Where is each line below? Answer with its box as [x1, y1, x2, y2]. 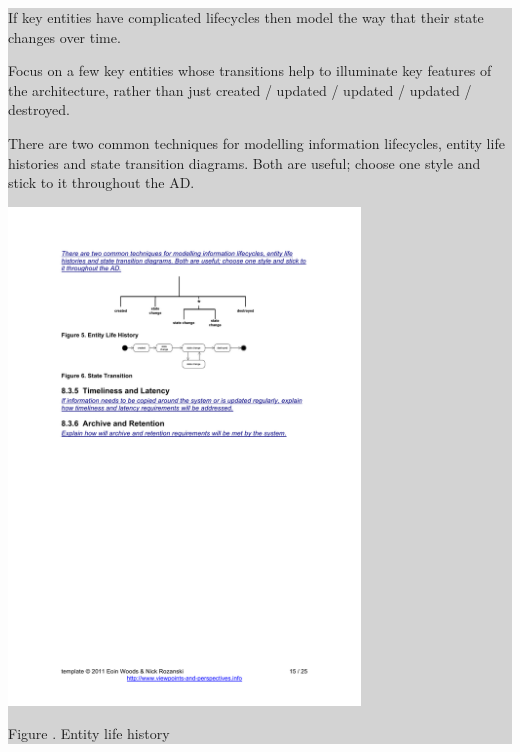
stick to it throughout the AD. [8, 172, 195, 193]
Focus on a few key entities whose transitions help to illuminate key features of [8, 60, 492, 81]
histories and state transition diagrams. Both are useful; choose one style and [8, 152, 481, 173]
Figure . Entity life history [8, 723, 170, 744]
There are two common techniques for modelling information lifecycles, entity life [8, 132, 505, 153]
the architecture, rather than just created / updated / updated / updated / [8, 79, 472, 100]
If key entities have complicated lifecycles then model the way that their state [8, 7, 484, 27]
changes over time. [8, 26, 121, 47]
